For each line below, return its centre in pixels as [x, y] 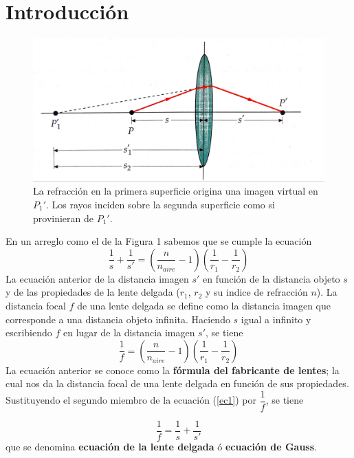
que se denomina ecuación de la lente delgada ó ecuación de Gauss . [161, 447]
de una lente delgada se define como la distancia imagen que [204, 305]
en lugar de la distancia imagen [129, 332]
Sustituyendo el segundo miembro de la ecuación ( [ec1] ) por [131, 400]
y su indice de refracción [257, 292]
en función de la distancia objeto [271, 278]
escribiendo [29, 332]
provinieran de [63, 218]
